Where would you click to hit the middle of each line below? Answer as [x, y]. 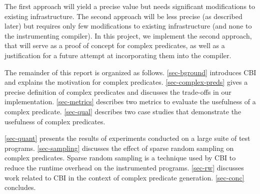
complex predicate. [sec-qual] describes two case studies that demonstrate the [123, 111]
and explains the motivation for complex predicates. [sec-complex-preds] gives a [126, 82]
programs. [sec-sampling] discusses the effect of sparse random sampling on [119, 148]
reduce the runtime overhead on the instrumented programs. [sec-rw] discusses [124, 167]
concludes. [20, 187]
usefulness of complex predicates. [55, 121]
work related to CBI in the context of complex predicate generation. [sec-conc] [124, 177]
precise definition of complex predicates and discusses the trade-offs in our [118, 91]
